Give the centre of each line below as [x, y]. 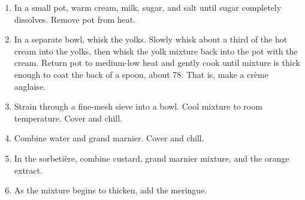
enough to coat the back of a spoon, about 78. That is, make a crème [141, 74]
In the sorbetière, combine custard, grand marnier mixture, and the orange [152, 158]
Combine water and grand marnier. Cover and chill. [109, 138]
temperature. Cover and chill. [68, 118]
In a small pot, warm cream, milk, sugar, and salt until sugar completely [148, 7]
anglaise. [30, 86]
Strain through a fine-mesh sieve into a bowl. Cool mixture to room [138, 106]
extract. [28, 170]
